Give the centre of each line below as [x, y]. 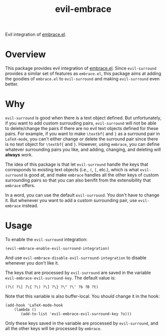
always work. [19, 155]
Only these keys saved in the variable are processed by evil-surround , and [82, 323]
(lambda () [25, 310]
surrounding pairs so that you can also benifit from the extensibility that [78, 180]
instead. [30, 206]
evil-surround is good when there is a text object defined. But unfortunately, [83, 118]
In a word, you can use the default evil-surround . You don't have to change [82, 195]
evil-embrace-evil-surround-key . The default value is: [60, 278]
